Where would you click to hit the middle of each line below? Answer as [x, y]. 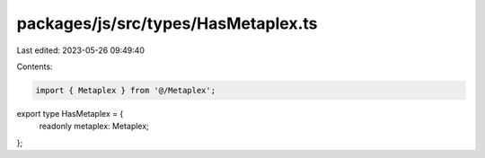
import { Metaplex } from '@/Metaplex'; [125, 90]
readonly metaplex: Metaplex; [94, 127]
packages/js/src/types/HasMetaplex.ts [167, 23]
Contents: [35, 66]
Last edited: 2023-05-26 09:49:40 [81, 50]
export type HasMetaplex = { [70, 113]
